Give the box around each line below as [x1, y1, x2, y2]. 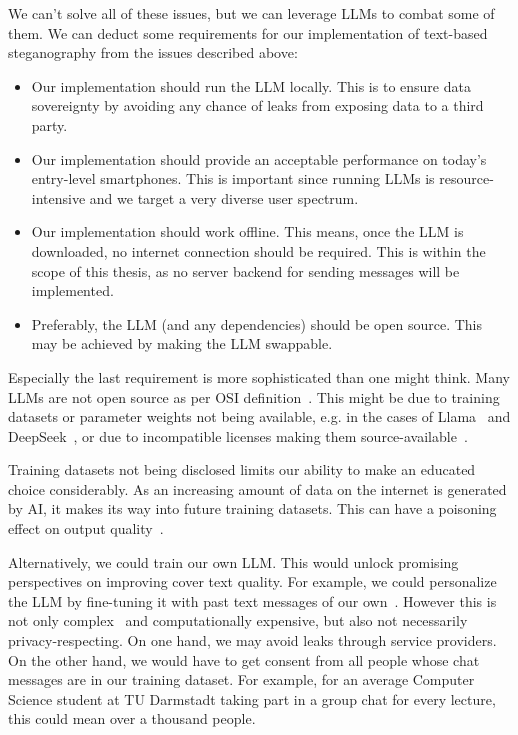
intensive [31, 187, 86, 208]
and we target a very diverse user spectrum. [89, 187, 359, 208]
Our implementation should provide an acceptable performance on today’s [31, 148, 487, 169]
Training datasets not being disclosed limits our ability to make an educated [8, 459, 476, 480]
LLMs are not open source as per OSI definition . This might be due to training [8, 386, 500, 407]
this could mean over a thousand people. [8, 708, 256, 729]
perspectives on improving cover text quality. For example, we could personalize [8, 571, 497, 592]
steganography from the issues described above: [8, 42, 298, 63]
